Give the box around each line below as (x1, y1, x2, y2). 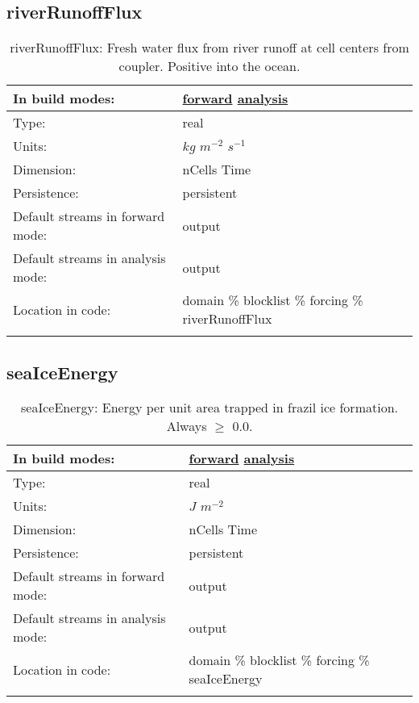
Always (166, 416, 207, 436)
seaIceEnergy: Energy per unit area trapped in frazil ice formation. (20, 398, 398, 417)
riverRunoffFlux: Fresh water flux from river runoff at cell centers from (10, 38, 409, 57)
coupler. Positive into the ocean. (118, 56, 301, 76)
